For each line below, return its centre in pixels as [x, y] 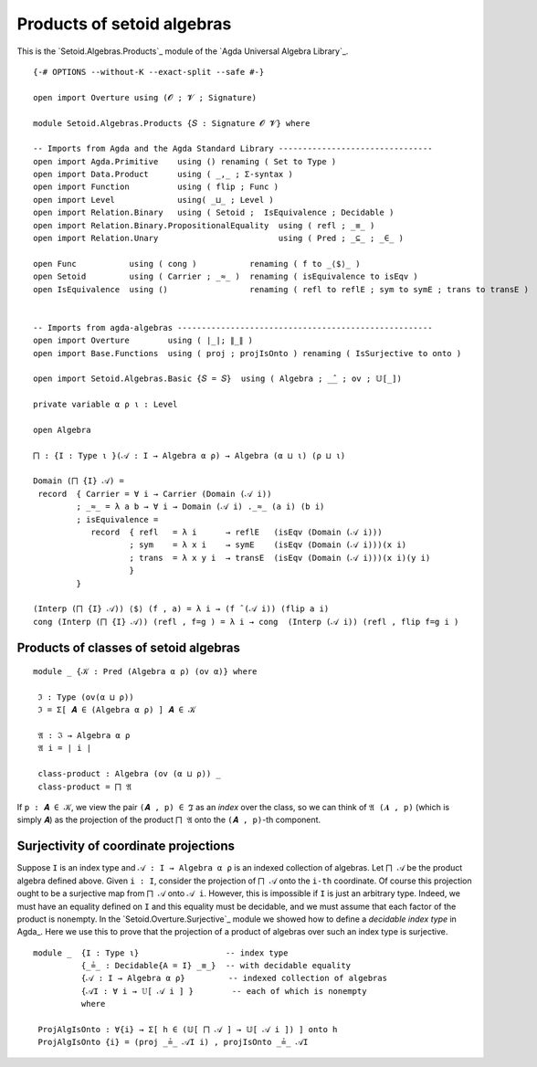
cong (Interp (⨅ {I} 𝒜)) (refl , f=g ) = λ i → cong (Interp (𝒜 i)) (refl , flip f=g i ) [246, 622]
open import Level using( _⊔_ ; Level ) [153, 200]
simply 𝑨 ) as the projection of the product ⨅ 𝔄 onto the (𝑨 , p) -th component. [169, 820]
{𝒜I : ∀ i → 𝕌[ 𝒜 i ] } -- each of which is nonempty [224, 991]
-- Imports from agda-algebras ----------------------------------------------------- [233, 327]
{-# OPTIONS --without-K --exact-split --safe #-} [149, 72]
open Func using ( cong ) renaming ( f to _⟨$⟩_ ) [197, 264]
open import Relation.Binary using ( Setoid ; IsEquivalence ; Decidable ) [214, 213]
